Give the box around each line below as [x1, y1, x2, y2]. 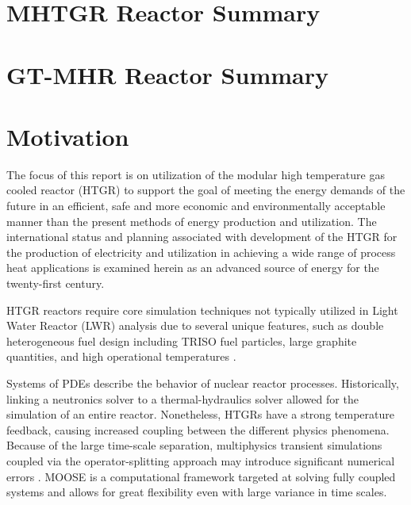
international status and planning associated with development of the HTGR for [6, 228, 398, 245]
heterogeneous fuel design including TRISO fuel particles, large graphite [6, 332, 357, 349]
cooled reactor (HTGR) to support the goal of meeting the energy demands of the [6, 182, 405, 198]
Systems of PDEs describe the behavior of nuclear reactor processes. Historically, [6, 375, 399, 391]
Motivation [6, 120, 129, 152]
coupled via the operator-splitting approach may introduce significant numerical [6, 452, 395, 469]
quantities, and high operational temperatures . [6, 348, 236, 365]
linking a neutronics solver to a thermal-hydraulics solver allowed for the [6, 390, 359, 407]
